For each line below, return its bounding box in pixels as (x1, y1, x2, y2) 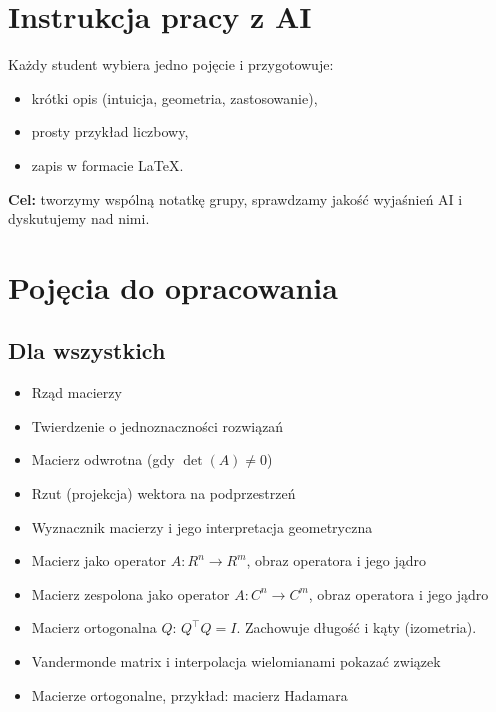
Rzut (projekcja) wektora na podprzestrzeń (31, 483, 296, 504)
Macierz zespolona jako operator (31, 583, 230, 604)
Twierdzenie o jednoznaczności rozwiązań (31, 415, 284, 436)
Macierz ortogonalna (31, 617, 157, 638)
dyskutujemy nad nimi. (8, 208, 150, 229)
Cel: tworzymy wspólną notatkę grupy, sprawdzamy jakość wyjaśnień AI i (8, 188, 463, 209)
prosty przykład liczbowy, (31, 121, 189, 142)
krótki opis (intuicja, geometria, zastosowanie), (31, 87, 318, 108)
